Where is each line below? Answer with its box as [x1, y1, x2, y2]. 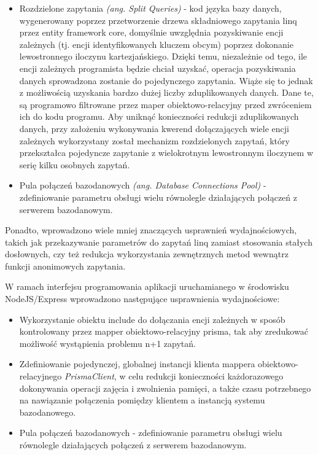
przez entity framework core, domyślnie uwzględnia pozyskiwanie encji [19, 26, 284, 39]
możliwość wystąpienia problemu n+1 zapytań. [19, 336, 196, 349]
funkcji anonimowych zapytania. [5, 259, 126, 272]
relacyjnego [19, 370, 62, 383]
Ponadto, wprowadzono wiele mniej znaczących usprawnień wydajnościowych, [5, 224, 297, 236]
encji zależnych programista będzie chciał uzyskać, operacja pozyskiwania [19, 61, 296, 74]
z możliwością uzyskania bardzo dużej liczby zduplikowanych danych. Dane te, [19, 86, 314, 99]
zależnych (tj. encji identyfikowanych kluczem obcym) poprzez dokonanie [19, 37, 293, 50]
